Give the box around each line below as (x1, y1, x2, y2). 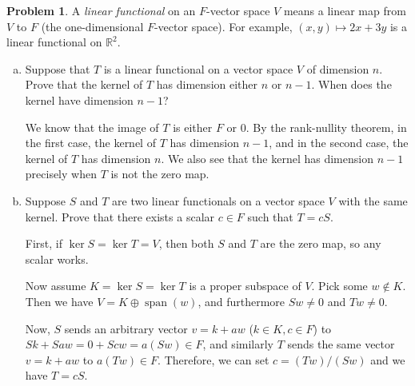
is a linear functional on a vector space (103, 60, 293, 77)
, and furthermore (198, 292, 285, 309)
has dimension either (156, 76, 258, 93)
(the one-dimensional (41, 18, 144, 34)
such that (247, 208, 293, 225)
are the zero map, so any (260, 235, 381, 252)
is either (173, 118, 213, 135)
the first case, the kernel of (25, 134, 156, 151)
